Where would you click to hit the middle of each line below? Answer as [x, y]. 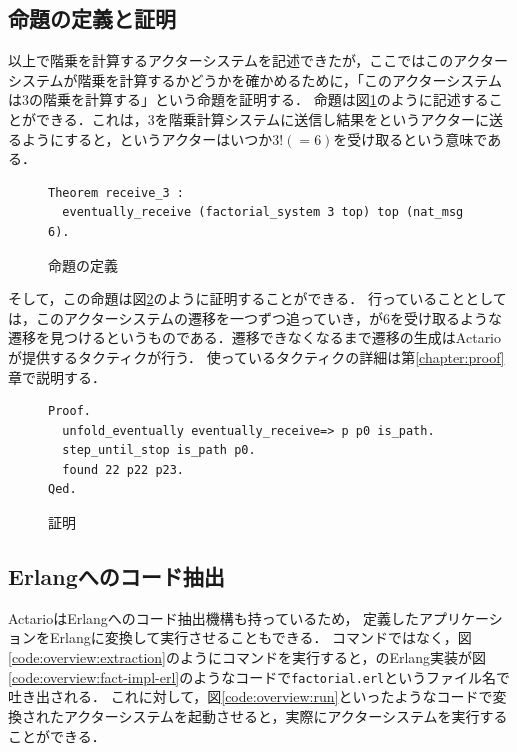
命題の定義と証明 [92, 18]
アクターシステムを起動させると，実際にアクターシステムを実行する [285, 715]
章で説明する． [57, 376]
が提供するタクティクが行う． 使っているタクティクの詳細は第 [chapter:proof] [256, 356]
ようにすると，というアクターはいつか [147, 138]
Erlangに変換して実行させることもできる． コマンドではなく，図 [260, 637]
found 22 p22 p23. [123, 469]
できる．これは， [91, 118]
